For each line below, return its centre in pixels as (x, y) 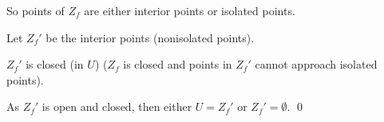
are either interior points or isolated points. (190, 10)
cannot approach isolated (316, 64)
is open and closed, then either (117, 106)
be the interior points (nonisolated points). (150, 37)
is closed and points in (178, 64)
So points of (36, 10)
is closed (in (55, 64)
